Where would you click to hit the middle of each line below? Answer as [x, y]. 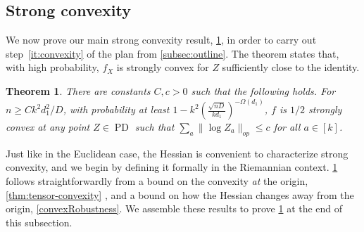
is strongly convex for [163, 67]
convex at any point [48, 127]
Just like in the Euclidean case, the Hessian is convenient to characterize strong [177, 153]
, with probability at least [116, 109]
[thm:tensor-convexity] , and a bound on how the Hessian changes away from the [180, 194]
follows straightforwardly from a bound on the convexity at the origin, [157, 181]
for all [287, 127]
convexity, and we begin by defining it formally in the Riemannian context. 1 [172, 167]
